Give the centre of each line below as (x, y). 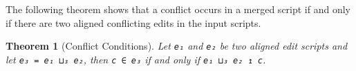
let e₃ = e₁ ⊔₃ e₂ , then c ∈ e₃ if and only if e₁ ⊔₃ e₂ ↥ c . (136, 59)
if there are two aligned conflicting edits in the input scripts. (133, 22)
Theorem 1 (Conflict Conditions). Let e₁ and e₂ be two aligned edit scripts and (177, 46)
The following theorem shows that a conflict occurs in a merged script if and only (178, 9)
